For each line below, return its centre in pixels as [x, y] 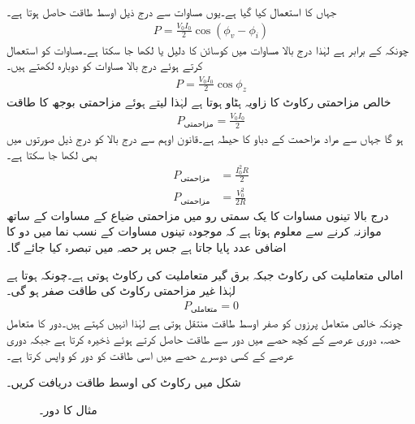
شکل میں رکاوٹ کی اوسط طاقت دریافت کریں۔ [124, 382]
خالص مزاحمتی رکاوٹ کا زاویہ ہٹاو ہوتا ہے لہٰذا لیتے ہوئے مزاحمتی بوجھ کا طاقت [199, 102]
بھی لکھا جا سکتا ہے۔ [52, 154]
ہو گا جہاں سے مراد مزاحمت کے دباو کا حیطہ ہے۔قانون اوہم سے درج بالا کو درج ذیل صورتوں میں [205, 138]
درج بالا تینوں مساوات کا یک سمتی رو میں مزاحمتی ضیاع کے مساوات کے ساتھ [198, 215]
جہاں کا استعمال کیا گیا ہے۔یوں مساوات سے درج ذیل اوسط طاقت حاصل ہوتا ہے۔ [172, 11]
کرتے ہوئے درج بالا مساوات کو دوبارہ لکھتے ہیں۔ [105, 65]
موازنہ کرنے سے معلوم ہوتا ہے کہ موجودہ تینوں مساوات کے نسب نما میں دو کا [194, 231]
